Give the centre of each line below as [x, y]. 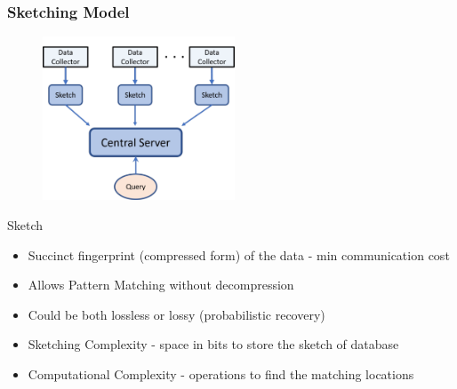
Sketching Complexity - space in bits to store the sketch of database [213, 344]
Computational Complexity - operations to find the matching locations [221, 373]
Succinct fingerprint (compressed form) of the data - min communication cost [239, 254]
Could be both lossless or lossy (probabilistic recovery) [176, 314]
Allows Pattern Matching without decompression [161, 285]
